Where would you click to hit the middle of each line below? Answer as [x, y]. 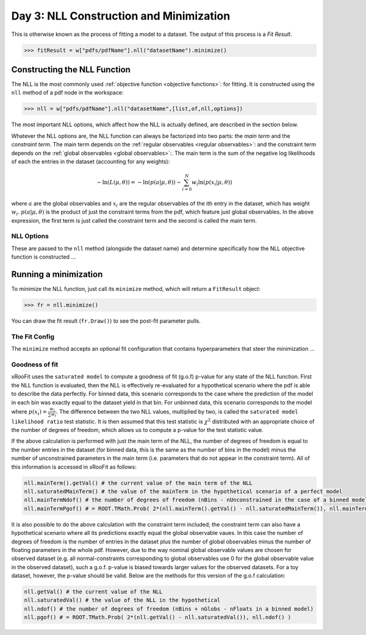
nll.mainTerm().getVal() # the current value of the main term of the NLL [138, 483]
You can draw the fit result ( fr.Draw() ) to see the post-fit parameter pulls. [106, 321]
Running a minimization [57, 274]
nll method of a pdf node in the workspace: [67, 93]
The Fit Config [33, 337]
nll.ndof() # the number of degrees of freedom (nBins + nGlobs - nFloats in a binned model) [169, 609]
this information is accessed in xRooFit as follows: [74, 467]
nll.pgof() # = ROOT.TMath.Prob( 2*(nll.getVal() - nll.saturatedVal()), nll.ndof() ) [158, 617]
